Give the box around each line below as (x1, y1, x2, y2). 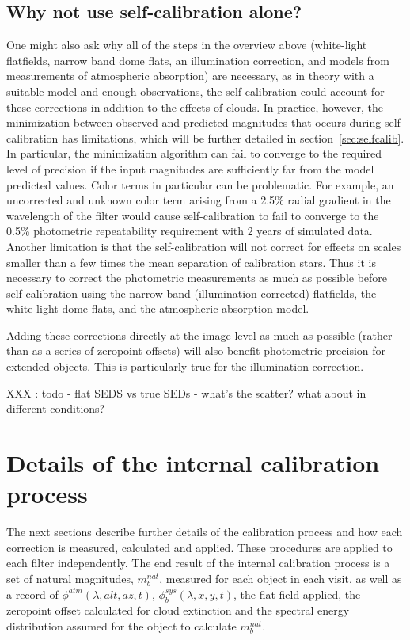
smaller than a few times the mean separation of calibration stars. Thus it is (6, 253, 376, 270)
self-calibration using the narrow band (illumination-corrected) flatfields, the (6, 284, 377, 301)
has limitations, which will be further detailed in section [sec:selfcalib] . (62, 129, 404, 146)
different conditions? (6, 400, 105, 417)
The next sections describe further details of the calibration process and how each (6, 524, 403, 540)
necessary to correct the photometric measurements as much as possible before (6, 269, 388, 286)
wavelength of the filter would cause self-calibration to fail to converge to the (6, 207, 379, 223)
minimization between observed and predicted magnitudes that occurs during (6, 114, 382, 131)
